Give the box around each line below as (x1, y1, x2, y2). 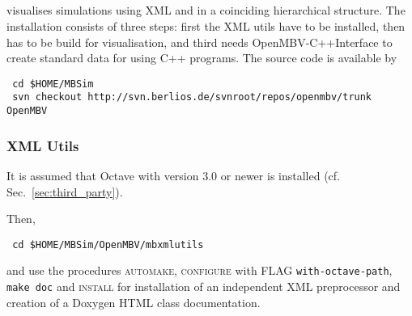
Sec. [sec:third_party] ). (6, 183, 123, 200)
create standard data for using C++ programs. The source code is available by (6, 49, 397, 66)
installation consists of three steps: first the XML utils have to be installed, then (6, 17, 406, 34)
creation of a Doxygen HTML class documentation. (6, 293, 261, 310)
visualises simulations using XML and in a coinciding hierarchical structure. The (6, 2, 406, 19)
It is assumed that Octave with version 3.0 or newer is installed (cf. (6, 166, 340, 183)
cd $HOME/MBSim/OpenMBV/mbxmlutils (12, 238, 204, 251)
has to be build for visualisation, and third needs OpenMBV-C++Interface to (6, 33, 393, 50)
